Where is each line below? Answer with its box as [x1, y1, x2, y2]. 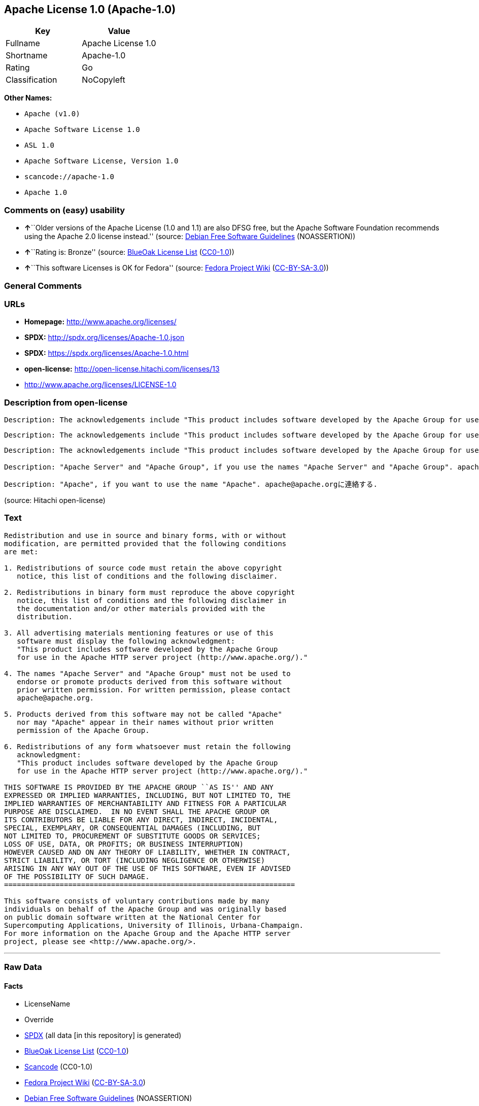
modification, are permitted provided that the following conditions [4, 539, 287, 548]
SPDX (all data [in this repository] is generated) [24, 1031, 182, 1040]
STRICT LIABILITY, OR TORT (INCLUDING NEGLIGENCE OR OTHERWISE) [4, 856, 265, 864]
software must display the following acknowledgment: [17, 636, 235, 645]
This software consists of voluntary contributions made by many [4, 896, 269, 905]
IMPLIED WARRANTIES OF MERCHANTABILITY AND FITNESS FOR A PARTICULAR [4, 799, 287, 808]
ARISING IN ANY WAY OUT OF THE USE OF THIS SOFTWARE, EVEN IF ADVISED [4, 864, 291, 873]
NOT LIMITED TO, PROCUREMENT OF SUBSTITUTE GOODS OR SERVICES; [4, 831, 261, 840]
